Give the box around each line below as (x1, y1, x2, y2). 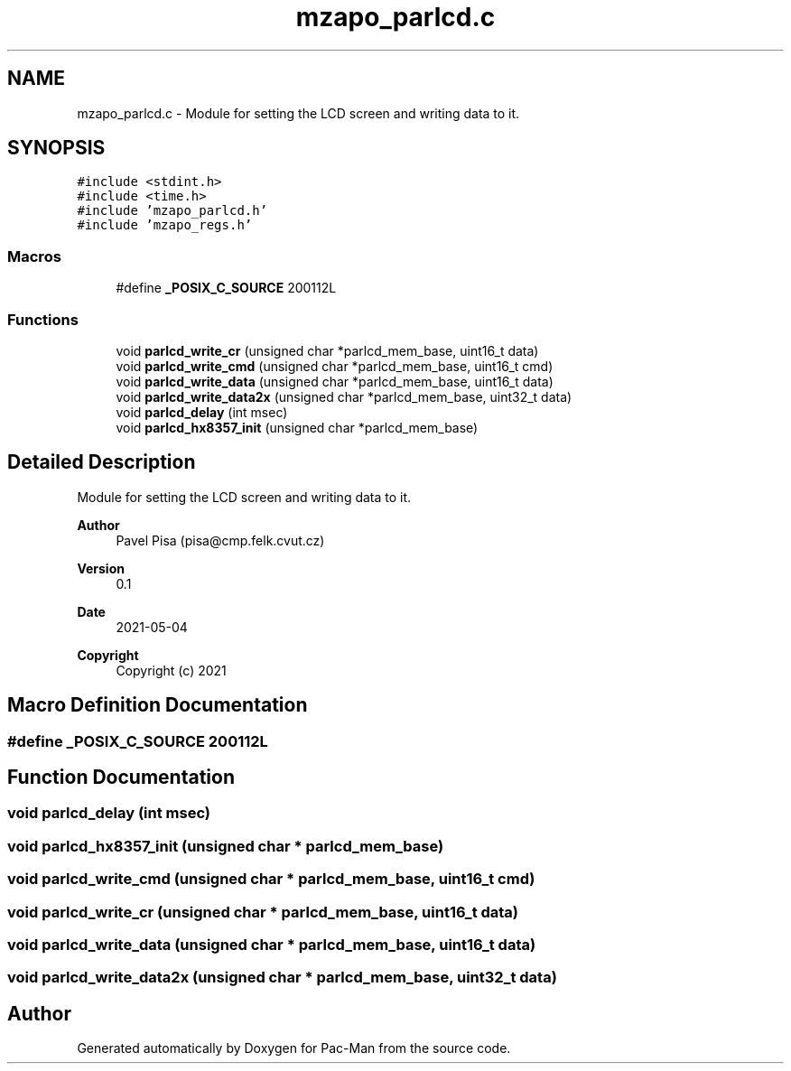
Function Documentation (7, 766, 235, 789)
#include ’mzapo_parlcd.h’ (77, 203, 268, 219)
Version (77, 560, 125, 576)
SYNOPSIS (7, 136, 106, 160)
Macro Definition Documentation (7, 694, 308, 717)
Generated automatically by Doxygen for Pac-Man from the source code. (77, 1040, 511, 1057)
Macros (7, 247, 61, 265)
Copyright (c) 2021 (116, 662, 227, 678)
